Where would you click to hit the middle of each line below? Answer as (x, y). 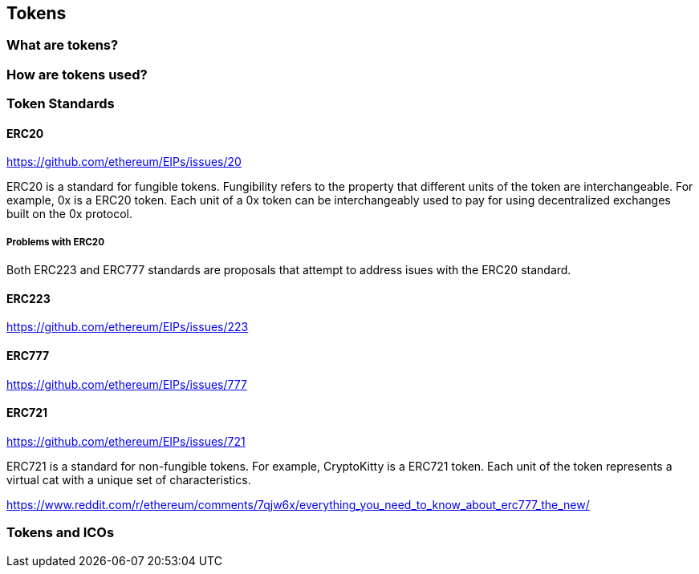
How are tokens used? (77, 74)
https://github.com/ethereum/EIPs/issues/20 (124, 162)
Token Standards (61, 104)
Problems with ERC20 (55, 242)
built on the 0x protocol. (69, 214)
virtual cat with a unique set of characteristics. (129, 479)
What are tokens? (63, 45)
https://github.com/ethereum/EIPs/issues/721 (126, 441)
